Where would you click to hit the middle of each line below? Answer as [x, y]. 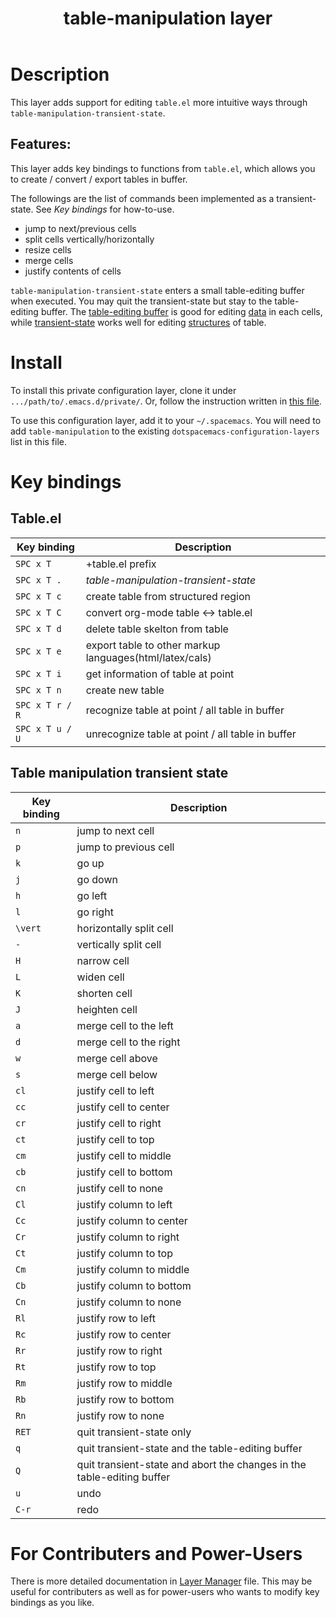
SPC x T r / [44, 705]
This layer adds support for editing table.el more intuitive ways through [159, 102]
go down [97, 879]
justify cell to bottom [124, 1172]
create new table [125, 690]
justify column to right [128, 1237]
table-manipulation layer [168, 18]
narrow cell [103, 960]
